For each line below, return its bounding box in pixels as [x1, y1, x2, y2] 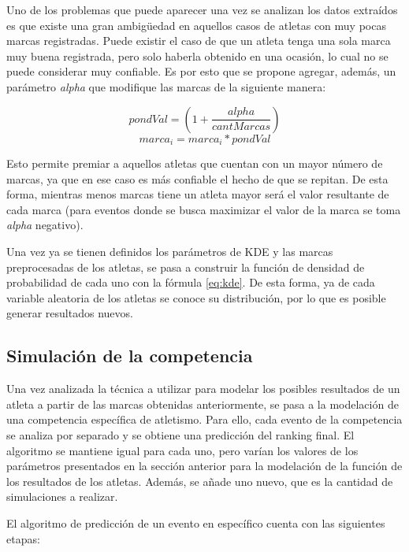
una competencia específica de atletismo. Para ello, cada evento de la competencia [6, 411, 403, 428]
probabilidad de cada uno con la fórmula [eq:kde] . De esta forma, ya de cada [6, 274, 375, 291]
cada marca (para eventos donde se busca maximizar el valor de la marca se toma [6, 201, 401, 217]
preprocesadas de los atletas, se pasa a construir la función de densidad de [6, 258, 365, 275]
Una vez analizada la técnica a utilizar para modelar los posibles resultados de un [6, 380, 400, 397]
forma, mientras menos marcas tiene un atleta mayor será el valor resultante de [6, 186, 389, 202]
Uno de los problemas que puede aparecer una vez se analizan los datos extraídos [6, 2, 398, 17]
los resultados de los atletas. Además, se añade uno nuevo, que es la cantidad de [6, 472, 393, 489]
